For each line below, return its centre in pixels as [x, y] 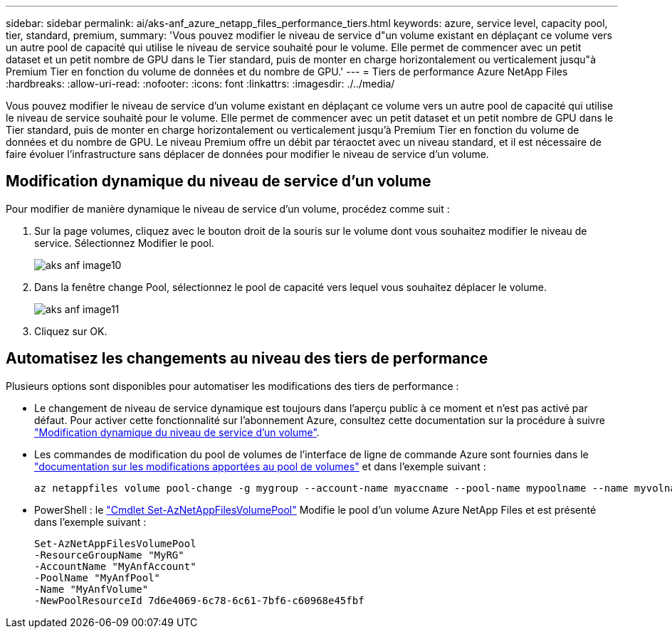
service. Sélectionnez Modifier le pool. [124, 243]
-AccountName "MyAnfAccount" [115, 566]
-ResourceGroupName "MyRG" [109, 555]
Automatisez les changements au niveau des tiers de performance [247, 359]
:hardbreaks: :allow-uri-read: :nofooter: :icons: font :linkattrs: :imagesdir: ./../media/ [200, 84]
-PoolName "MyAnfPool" [98, 577]
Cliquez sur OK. [71, 331]
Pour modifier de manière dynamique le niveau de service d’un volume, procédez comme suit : [228, 208]
